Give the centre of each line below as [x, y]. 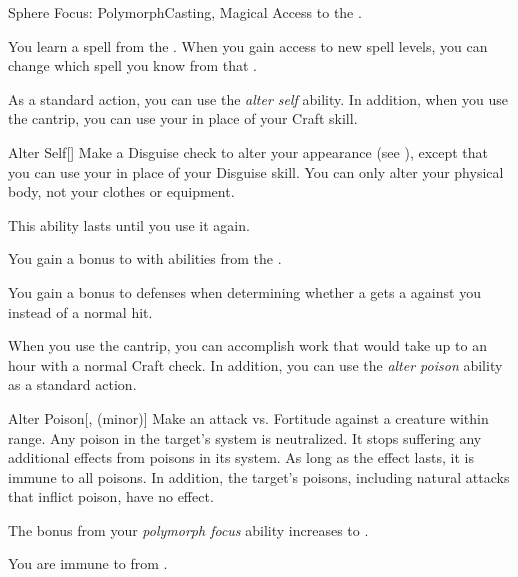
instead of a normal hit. [80, 311]
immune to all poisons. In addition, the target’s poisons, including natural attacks [259, 476]
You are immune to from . [88, 563]
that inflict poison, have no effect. [111, 496]
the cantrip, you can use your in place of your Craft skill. [183, 118]
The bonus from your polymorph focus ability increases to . [188, 529]
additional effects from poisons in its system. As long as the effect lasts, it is [241, 457]
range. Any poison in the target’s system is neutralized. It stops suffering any [245, 437]
